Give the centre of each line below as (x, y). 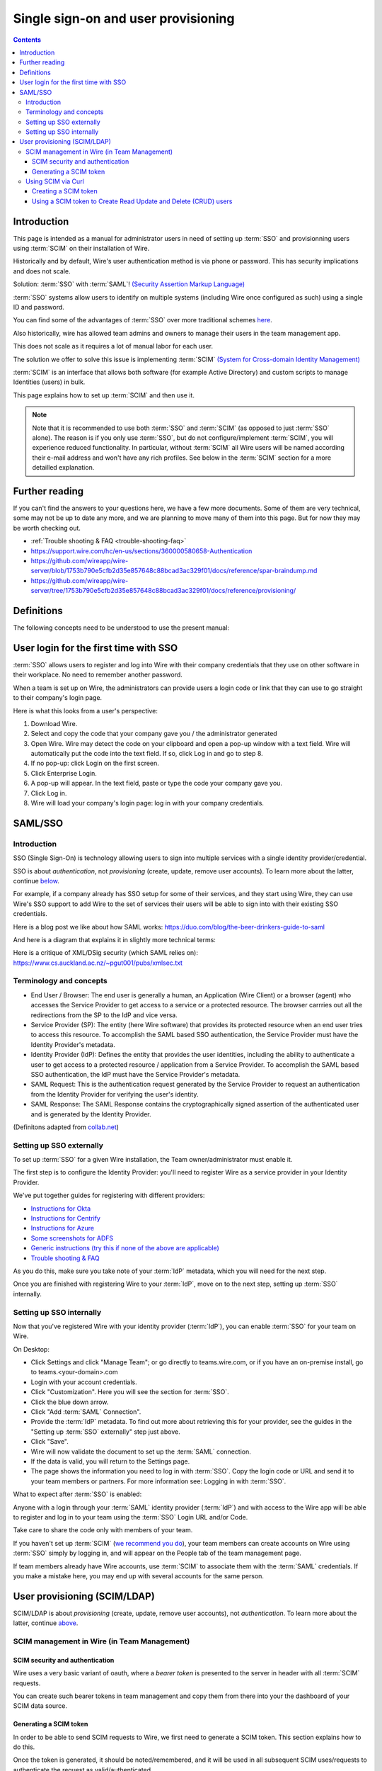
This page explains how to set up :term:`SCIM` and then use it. (104, 395)
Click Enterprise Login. (64, 773)
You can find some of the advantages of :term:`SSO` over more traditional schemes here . (143, 320)
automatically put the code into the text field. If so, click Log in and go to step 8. (147, 754)
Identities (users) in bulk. (49, 382)
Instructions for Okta (61, 1209)
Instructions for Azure (63, 1228)
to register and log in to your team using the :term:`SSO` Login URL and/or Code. (131, 1517)
